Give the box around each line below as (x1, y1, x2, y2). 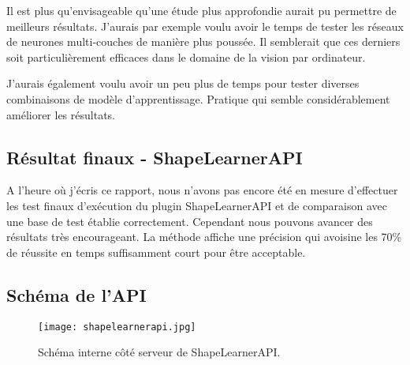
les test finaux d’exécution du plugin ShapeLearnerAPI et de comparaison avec (6, 197, 387, 213)
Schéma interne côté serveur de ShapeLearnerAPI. (38, 344, 281, 360)
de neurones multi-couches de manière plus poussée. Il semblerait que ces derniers (6, 33, 401, 50)
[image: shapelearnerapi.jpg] (38, 321, 196, 333)
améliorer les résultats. (6, 106, 115, 122)
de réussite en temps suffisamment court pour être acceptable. (6, 243, 306, 260)
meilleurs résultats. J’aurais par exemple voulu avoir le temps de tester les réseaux (6, 17, 404, 34)
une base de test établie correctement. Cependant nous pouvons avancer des (6, 213, 373, 229)
